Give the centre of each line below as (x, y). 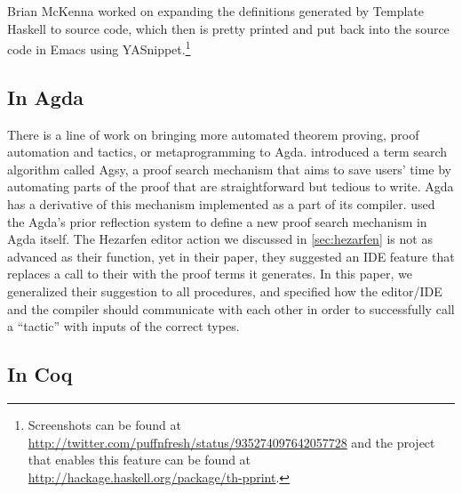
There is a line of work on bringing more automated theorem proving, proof (213, 134)
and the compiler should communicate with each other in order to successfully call (231, 308)
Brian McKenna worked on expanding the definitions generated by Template (216, 11)
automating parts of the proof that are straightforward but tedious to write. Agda (231, 186)
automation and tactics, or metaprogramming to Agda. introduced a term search (227, 152)
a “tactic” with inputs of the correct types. (123, 326)
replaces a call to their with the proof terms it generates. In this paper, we (210, 274)
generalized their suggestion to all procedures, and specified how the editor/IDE (225, 291)
